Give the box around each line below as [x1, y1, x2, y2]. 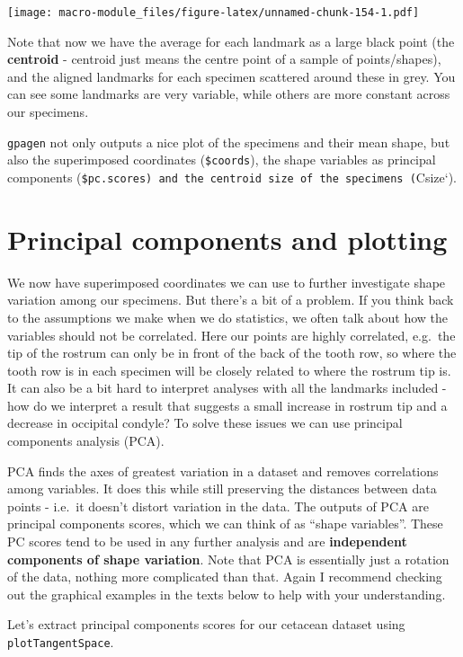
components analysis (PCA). [7, 431, 165, 450]
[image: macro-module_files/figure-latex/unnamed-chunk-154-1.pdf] [7, 6, 420, 19]
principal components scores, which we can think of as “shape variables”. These [7, 514, 443, 533]
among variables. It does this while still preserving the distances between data [7, 479, 437, 498]
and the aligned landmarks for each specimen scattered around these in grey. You [7, 67, 456, 85]
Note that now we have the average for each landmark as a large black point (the [7, 31, 455, 50]
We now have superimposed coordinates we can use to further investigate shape [7, 272, 446, 291]
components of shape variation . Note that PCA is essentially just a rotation [7, 549, 450, 568]
